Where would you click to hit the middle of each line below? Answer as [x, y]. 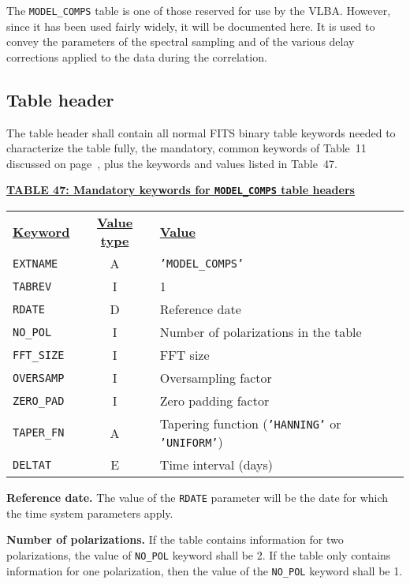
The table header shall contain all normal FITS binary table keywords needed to [201, 132]
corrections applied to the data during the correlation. [137, 56]
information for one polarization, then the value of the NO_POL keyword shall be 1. [205, 570]
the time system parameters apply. [90, 513]
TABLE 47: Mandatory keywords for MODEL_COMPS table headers [181, 190]
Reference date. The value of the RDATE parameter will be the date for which [198, 498]
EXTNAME [35, 263]
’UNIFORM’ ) [191, 442]
